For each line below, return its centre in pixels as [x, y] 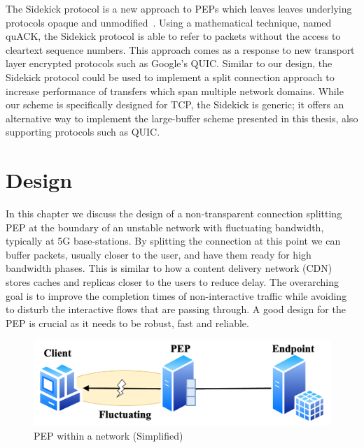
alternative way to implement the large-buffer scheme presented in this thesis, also [182, 118]
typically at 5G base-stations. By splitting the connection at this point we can [173, 241]
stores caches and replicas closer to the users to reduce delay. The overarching [172, 282]
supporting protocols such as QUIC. [83, 132]
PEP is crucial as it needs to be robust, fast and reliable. [127, 323]
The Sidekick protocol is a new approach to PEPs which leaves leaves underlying [179, 8]
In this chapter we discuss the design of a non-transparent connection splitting [174, 214]
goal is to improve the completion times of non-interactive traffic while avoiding [176, 295]
